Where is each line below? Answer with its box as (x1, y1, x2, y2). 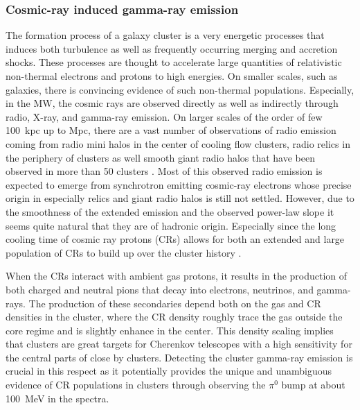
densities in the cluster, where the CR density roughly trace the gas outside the (6, 309, 343, 324)
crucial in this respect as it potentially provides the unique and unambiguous (6, 364, 332, 378)
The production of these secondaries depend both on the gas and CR (28, 296, 321, 310)
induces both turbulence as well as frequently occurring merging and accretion (6, 41, 338, 55)
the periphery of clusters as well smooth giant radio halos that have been (6, 150, 315, 164)
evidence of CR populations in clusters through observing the (6, 377, 266, 392)
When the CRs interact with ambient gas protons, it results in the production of (6, 268, 348, 283)
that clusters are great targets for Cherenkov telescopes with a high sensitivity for (6, 336, 352, 351)
